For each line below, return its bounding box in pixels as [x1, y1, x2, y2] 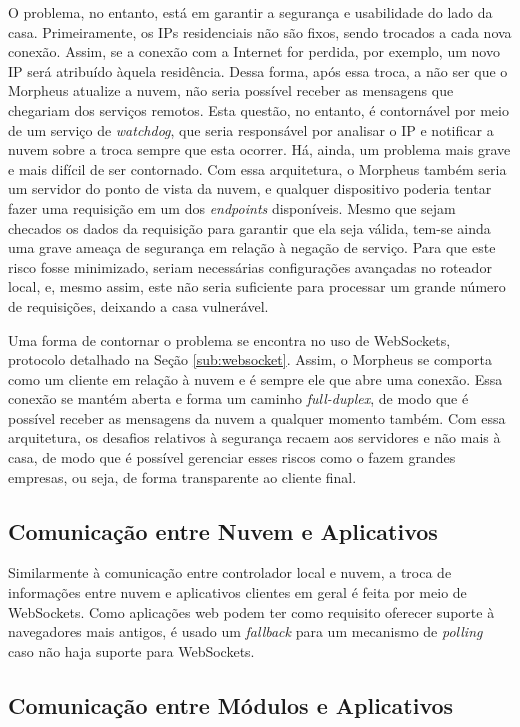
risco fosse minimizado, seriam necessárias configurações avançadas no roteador [8, 256, 492, 277]
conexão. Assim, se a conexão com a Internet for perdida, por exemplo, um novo [8, 41, 500, 62]
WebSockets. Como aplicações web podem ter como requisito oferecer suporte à [8, 601, 495, 622]
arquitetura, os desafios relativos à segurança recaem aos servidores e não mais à [8, 427, 501, 448]
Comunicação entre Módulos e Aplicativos [8, 689, 454, 720]
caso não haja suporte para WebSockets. [8, 640, 255, 661]
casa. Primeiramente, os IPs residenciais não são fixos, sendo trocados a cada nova [8, 21, 512, 42]
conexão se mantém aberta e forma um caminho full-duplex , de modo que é [8, 388, 469, 409]
